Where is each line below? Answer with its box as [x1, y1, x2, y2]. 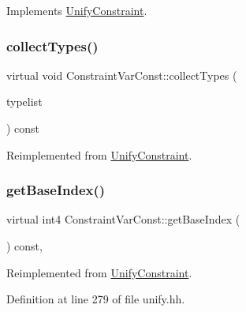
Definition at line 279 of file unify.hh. [6, 291, 185, 307]
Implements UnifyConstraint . [6, 2, 147, 18]
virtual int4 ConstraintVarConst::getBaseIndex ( [6, 211, 240, 227]
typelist [6, 93, 43, 110]
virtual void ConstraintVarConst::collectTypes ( [6, 66, 237, 83]
